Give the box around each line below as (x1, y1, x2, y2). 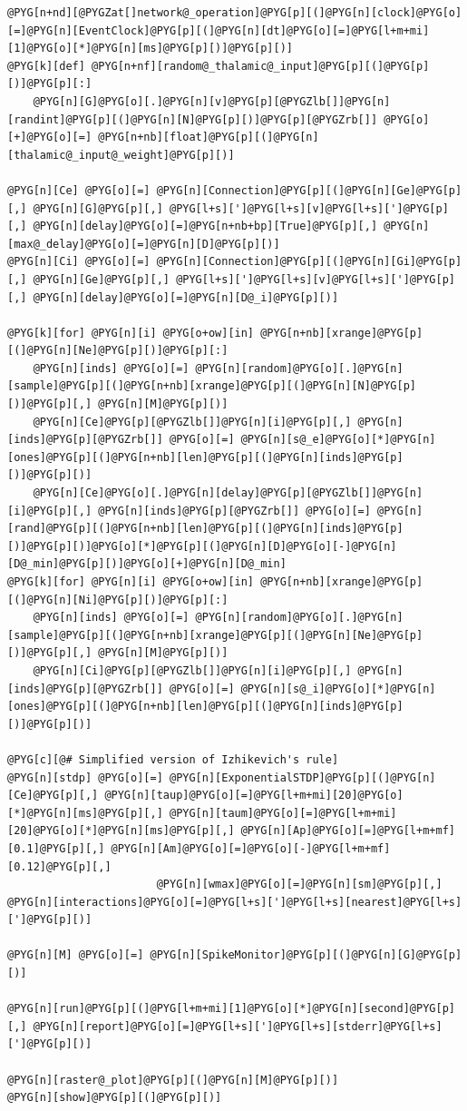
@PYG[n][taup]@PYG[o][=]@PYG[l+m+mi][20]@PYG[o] (104, 789, 404, 802)
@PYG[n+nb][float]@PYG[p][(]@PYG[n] (98, 131, 319, 144)
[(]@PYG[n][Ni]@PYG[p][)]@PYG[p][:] (7, 593, 229, 606)
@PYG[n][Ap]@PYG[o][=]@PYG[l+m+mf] (240, 824, 455, 838)
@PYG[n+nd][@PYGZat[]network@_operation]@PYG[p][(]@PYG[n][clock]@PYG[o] (7, 6, 462, 19)
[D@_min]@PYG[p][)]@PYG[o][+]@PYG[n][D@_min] (7, 557, 287, 571)
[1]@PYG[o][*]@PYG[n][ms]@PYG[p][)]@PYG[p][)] (7, 42, 293, 55)
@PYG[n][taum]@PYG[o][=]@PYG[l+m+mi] (169, 806, 397, 820)
